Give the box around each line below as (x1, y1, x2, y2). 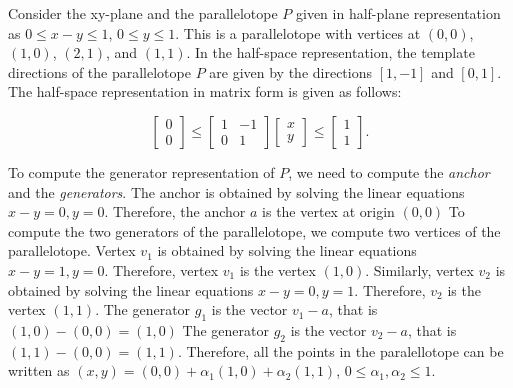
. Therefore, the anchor (104, 201, 246, 222)
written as (8, 360, 70, 381)
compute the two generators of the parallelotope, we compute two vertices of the (8, 220, 501, 241)
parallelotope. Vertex (8, 240, 136, 261)
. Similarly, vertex (365, 259, 474, 280)
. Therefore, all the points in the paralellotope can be (177, 340, 504, 361)
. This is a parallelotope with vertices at (175, 22, 421, 43)
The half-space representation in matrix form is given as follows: (8, 81, 402, 102)
